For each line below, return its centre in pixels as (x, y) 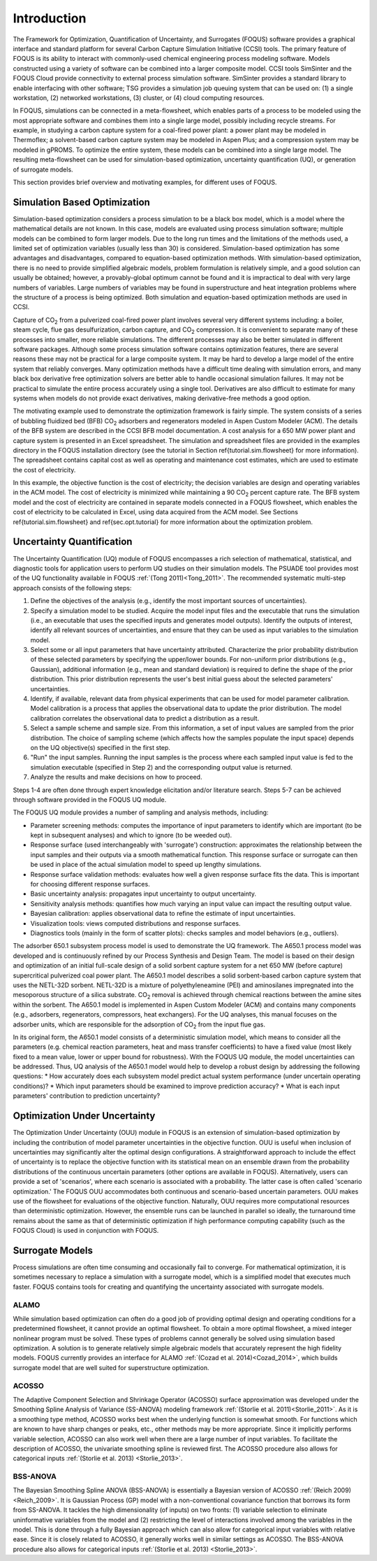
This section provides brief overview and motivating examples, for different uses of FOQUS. (145, 183)
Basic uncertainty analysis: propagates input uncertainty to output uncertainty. (143, 894)
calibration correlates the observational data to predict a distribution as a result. (145, 718)
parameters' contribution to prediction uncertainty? (87, 1096)
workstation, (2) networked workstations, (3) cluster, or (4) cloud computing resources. (139, 97)
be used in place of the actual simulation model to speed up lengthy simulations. (146, 865)
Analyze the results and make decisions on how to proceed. (116, 777)
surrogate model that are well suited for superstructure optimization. (111, 1367)
